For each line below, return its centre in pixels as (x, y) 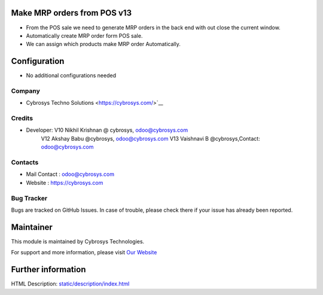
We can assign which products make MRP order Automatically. (103, 44)
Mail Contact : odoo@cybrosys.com (70, 174)
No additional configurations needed (71, 75)
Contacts (25, 163)
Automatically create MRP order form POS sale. (84, 35)
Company (25, 91)
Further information (48, 270)
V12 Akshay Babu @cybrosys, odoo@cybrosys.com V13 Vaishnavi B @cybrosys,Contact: (150, 138)
